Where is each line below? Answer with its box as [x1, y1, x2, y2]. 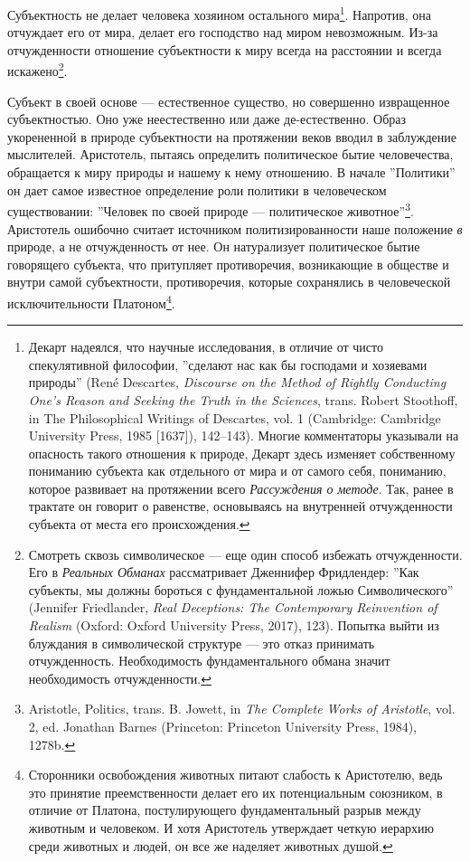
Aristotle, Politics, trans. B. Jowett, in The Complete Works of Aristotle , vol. [28, 699, 456, 718]
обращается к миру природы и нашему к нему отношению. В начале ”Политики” [7, 163, 456, 182]
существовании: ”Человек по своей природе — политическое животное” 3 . [7, 199, 414, 220]
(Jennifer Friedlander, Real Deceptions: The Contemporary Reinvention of [28, 598, 437, 617]
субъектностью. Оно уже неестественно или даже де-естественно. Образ [7, 109, 407, 128]
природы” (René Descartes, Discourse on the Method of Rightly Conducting [28, 373, 446, 392]
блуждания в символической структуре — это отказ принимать [28, 633, 375, 652]
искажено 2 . [7, 59, 68, 80]
